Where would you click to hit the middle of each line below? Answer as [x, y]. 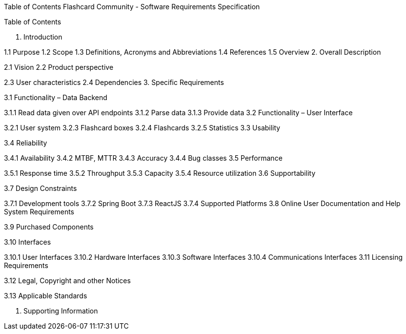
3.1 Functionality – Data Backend [56, 97]
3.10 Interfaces [28, 242]
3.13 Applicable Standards [46, 296]
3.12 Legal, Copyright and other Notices [67, 281]
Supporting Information [61, 311]
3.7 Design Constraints [41, 188]
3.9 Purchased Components [49, 227]
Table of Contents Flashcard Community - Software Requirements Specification [132, 7]
